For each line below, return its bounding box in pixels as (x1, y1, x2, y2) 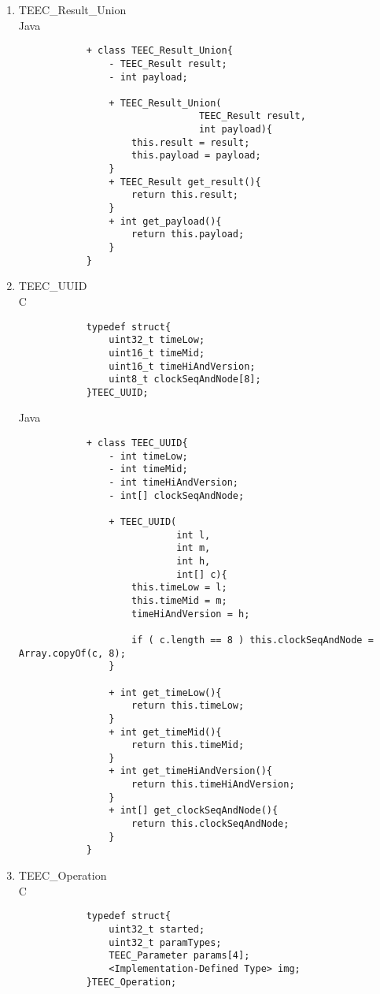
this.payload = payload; (131, 150, 261, 162)
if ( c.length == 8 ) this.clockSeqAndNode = (131, 634, 374, 646)
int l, (176, 529, 211, 541)
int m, (176, 542, 211, 554)
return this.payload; (131, 229, 245, 240)
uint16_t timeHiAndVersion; (109, 360, 256, 372)
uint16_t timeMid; (109, 347, 205, 359)
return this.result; (131, 189, 239, 201)
